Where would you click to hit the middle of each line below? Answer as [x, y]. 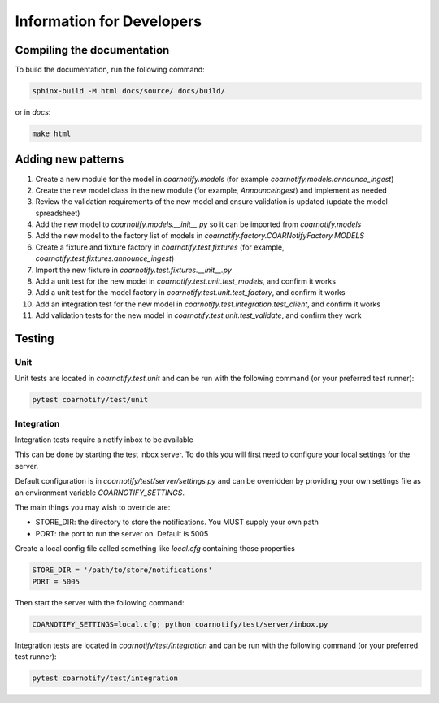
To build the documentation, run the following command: [110, 70]
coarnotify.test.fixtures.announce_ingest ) [105, 258]
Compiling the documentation [92, 50]
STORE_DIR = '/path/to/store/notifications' [122, 570]
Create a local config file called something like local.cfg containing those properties [155, 549]
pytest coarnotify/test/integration [105, 678]
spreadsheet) [58, 213]
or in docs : [33, 112]
